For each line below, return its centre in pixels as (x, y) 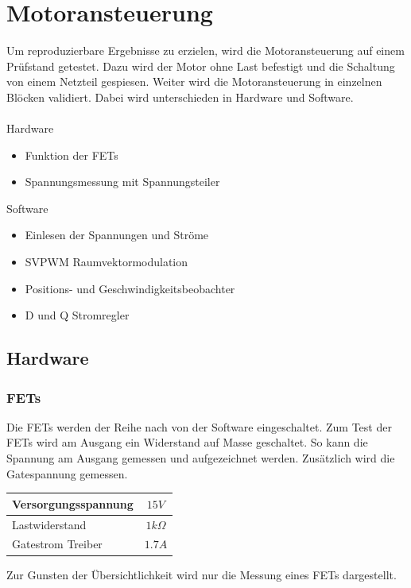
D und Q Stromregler (77, 315)
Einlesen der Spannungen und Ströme (117, 235)
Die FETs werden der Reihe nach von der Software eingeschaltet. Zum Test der (199, 426)
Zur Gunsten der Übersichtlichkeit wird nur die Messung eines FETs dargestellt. (202, 574)
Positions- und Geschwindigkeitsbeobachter (130, 288)
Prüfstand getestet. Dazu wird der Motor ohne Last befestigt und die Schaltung (201, 66)
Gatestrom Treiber (57, 544)
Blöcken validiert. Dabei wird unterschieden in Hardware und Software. (180, 97)
